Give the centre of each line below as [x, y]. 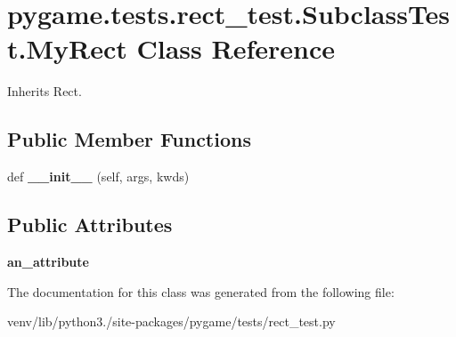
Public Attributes [90, 225]
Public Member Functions [129, 139]
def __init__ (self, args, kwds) [98, 177]
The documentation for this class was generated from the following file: [201, 291]
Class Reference [236, 48]
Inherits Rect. [45, 91]
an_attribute [48, 261]
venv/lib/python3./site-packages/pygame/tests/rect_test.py [171, 321]
